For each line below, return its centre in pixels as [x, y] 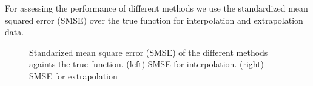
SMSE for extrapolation [73, 75]
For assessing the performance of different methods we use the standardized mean [156, 8]
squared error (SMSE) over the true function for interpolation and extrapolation [154, 20]
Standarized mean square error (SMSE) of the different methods [149, 52]
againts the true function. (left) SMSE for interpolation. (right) [147, 64]
